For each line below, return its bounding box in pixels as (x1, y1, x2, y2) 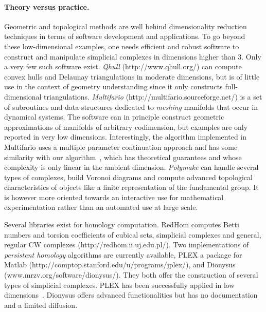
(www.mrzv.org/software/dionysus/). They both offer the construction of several (4, 269, 258, 280)
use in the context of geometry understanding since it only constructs (4, 81, 223, 92)
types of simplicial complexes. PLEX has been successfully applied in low (4, 279, 235, 290)
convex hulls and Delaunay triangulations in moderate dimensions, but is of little (4, 71, 260, 82)
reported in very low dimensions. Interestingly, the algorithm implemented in (4, 131, 247, 142)
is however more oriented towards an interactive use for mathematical (4, 191, 224, 202)
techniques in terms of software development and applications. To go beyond (4, 31, 245, 42)
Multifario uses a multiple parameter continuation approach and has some (4, 141, 238, 152)
